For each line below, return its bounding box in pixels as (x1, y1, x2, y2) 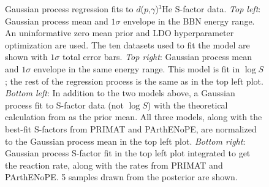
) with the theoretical (147, 98, 228, 111)
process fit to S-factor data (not (5, 98, 124, 111)
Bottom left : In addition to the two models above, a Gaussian (5, 86, 235, 99)
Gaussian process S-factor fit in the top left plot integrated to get (5, 147, 251, 159)
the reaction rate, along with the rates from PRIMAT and (5, 158, 223, 171)
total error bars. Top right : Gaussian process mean (63, 50, 252, 63)
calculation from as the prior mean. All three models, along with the (5, 110, 262, 123)
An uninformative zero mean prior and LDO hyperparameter (5, 26, 234, 39)
